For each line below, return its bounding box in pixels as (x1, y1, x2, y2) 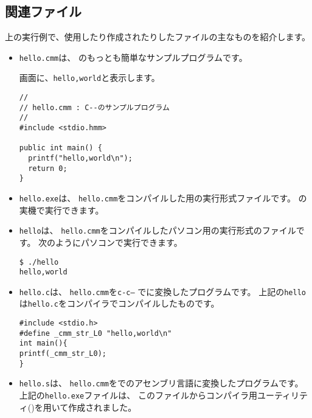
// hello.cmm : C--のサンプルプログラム (19, 103, 170, 112)
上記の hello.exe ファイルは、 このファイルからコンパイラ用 (19, 389, 257, 402)
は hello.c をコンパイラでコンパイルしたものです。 (19, 297, 220, 310)
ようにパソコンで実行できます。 (55, 235, 182, 248)
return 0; (28, 164, 68, 173)
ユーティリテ (257, 389, 308, 402)
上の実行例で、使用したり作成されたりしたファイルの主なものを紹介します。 (5, 30, 311, 43)
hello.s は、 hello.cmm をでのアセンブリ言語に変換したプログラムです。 (19, 377, 303, 389)
